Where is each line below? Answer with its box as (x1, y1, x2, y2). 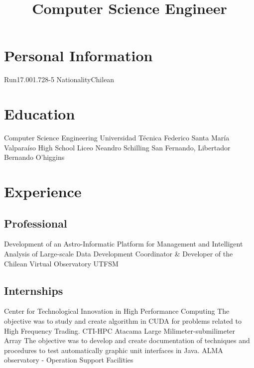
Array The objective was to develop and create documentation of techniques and (4, 335, 250, 346)
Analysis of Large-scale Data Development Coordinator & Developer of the (4, 248, 233, 258)
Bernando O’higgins (4, 152, 65, 162)
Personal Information (4, 45, 153, 66)
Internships (4, 282, 63, 298)
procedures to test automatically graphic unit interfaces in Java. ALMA (4, 345, 223, 355)
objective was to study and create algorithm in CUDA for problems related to (4, 315, 242, 326)
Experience (4, 181, 82, 201)
